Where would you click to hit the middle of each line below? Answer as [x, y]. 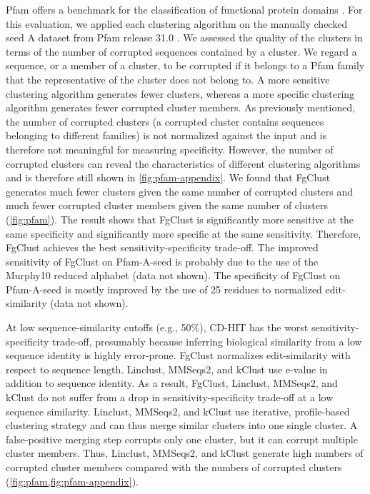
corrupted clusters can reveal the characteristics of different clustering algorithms [183, 163]
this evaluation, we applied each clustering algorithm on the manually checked [177, 23]
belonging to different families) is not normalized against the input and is [166, 135]
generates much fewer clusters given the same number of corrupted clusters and [180, 191]
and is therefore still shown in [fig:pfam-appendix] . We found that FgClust [168, 177]
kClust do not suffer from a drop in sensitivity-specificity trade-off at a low [170, 397]
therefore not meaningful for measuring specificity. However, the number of [170, 149]
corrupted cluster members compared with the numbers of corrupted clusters [174, 467]
